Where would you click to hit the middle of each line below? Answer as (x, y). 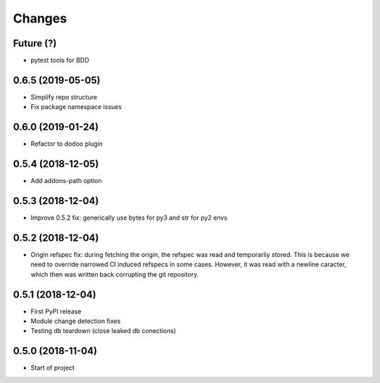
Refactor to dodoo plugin (67, 144)
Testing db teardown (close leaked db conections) (103, 331)
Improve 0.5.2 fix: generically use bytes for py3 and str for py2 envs (129, 218)
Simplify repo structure (64, 97)
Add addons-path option (66, 181)
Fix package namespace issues (76, 107)
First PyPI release (56, 311)
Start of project (53, 368)
